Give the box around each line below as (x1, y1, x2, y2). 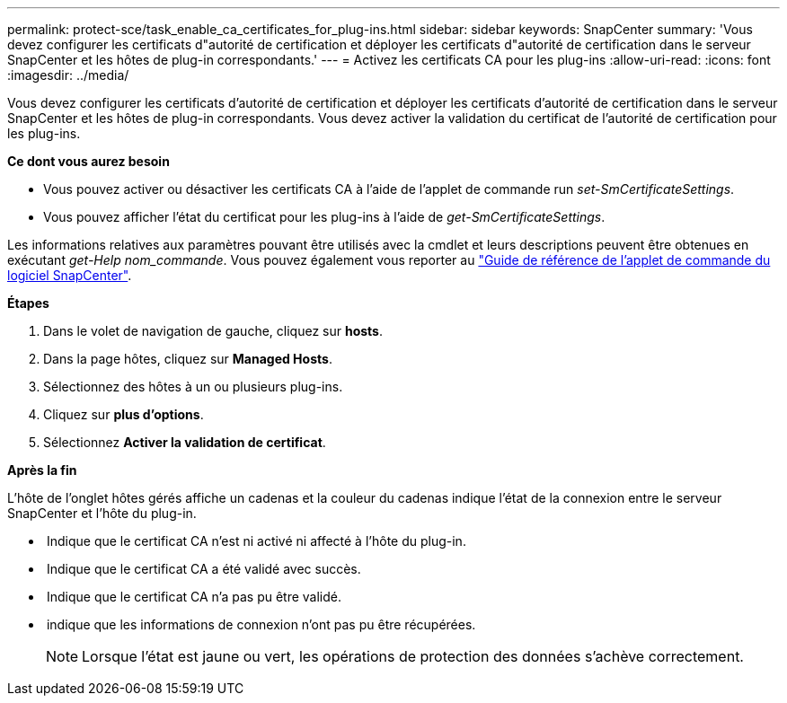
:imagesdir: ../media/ (7, 67, 129, 83)
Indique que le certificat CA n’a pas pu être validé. (46, 589, 342, 604)
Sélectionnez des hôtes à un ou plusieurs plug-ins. (43, 379, 343, 394)
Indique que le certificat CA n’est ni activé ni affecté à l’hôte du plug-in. (46, 533, 466, 549)
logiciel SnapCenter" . (7, 268, 132, 283)
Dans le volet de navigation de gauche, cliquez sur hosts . (43, 323, 383, 338)
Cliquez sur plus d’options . (43, 407, 204, 422)
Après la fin (7, 462, 77, 478)
